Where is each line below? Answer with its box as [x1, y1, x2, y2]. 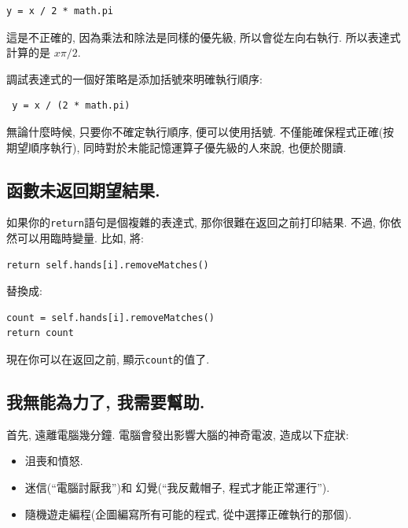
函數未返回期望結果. [6, 177, 160, 201]
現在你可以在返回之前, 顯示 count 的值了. [6, 350, 210, 367]
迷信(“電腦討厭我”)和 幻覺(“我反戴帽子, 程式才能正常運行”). [24, 479, 330, 496]
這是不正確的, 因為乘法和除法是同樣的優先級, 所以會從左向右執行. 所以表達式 [6, 28, 401, 45]
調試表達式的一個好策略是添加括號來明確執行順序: [6, 70, 263, 87]
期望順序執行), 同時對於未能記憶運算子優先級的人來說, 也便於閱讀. [6, 138, 347, 155]
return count [6, 327, 74, 339]
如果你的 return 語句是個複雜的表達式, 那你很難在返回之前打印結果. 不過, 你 [6, 214, 391, 231]
